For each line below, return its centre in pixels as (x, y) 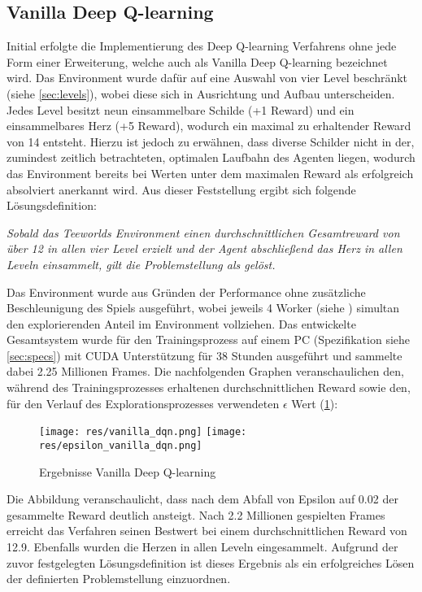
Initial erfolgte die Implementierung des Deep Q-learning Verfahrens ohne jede (202, 46)
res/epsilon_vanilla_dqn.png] (121, 445)
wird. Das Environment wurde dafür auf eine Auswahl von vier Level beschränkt (207, 78)
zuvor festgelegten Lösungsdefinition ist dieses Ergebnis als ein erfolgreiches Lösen (211, 562)
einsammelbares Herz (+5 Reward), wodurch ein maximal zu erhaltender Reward (209, 126)
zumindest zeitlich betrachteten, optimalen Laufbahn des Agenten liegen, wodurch (211, 157)
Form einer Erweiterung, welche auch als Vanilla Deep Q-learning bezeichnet (197, 61)
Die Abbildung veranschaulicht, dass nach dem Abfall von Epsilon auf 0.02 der (202, 499)
